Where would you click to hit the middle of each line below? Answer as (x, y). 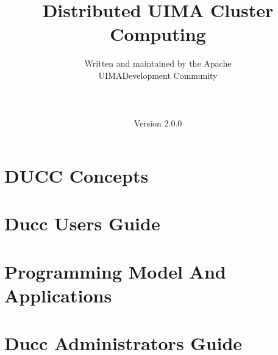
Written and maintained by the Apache (158, 63)
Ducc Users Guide (82, 223)
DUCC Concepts (77, 175)
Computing (158, 34)
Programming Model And (115, 271)
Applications (58, 295)
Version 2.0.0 (158, 123)
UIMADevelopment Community (158, 75)
